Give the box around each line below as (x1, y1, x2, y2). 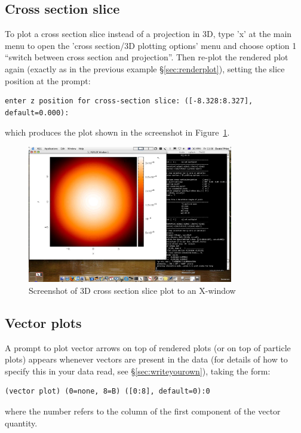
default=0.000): (5, 108, 69, 117)
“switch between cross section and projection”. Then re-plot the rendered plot (5, 51, 288, 63)
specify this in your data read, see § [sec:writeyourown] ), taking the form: (5, 364, 271, 377)
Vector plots (5, 313, 82, 331)
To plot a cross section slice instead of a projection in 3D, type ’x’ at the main (5, 27, 292, 40)
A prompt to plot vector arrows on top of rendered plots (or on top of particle (5, 341, 291, 354)
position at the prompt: (5, 74, 91, 87)
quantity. (5, 416, 38, 429)
